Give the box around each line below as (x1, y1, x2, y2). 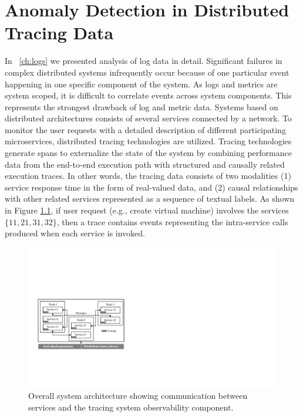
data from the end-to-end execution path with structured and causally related (5, 158, 285, 170)
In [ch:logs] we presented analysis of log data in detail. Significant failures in (5, 55, 282, 67)
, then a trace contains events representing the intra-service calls (56, 215, 288, 228)
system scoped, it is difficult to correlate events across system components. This (5, 89, 292, 101)
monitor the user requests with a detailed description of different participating (5, 123, 286, 135)
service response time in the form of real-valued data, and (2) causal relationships (5, 181, 298, 193)
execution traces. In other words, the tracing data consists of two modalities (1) (5, 169, 291, 182)
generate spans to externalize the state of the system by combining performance (5, 147, 292, 159)
